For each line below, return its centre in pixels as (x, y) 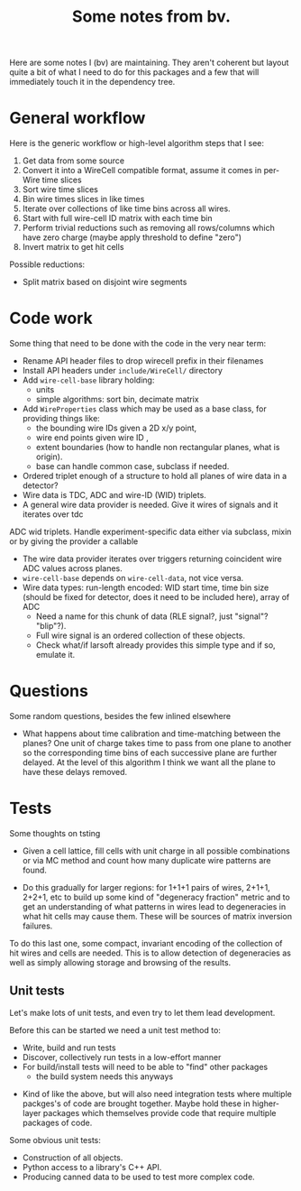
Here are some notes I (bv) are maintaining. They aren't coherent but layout (149, 63)
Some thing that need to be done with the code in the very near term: (138, 344)
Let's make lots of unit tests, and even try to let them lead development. (142, 1012)
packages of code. (57, 1122)
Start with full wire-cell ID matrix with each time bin (117, 218)
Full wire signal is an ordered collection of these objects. (141, 636)
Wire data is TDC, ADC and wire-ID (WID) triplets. (114, 495)
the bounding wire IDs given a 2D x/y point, (116, 428)
